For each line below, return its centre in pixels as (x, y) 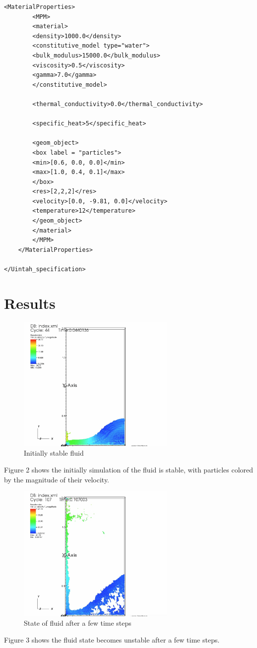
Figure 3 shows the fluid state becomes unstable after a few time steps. (112, 639)
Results (30, 303)
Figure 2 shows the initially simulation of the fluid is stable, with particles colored (129, 469)
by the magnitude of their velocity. (57, 479)
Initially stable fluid (54, 453)
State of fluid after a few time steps (78, 623)
